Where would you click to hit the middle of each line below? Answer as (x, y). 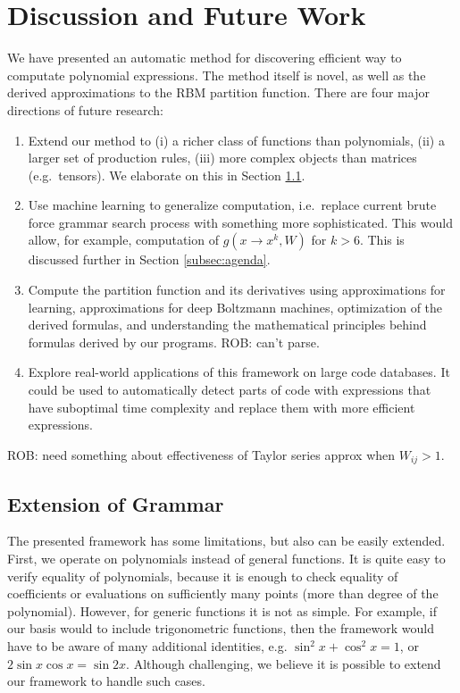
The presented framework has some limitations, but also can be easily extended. (226, 541)
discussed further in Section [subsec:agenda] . (149, 259)
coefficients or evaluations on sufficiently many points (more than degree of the (223, 593)
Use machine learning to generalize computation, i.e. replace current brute (232, 205)
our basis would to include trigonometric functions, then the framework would (221, 628)
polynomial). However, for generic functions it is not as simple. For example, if (222, 610)
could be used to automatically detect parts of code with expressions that (230, 390)
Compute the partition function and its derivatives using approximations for (237, 290)
